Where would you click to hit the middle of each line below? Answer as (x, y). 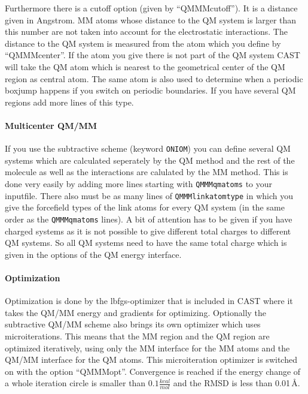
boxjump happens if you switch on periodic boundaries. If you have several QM (150, 90)
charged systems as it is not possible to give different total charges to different (148, 231)
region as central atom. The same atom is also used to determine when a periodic (154, 78)
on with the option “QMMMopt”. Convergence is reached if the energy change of (153, 371)
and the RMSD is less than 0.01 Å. (237, 383)
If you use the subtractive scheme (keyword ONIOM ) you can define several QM (148, 148)
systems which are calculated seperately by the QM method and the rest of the (150, 160)
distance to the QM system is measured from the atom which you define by (143, 43)
